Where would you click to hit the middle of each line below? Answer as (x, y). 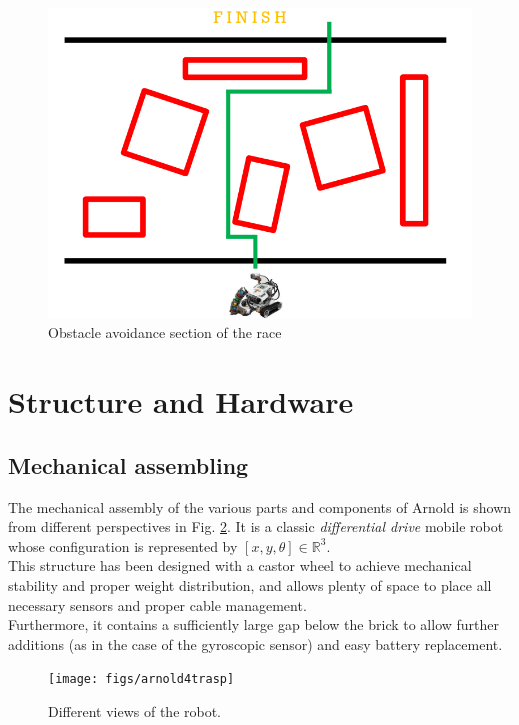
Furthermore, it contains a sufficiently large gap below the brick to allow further (254, 624)
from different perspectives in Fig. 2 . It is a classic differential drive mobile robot (256, 526)
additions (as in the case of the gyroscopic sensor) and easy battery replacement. (255, 643)
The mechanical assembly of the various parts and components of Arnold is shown (260, 506)
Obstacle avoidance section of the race (165, 332)
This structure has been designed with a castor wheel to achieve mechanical (240, 565)
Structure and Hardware (181, 401)
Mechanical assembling (128, 464)
